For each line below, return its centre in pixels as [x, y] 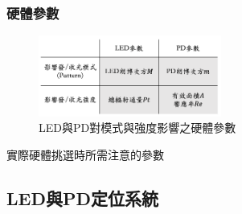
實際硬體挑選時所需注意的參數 [85, 154]
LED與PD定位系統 [82, 198]
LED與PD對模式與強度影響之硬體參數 [137, 128]
